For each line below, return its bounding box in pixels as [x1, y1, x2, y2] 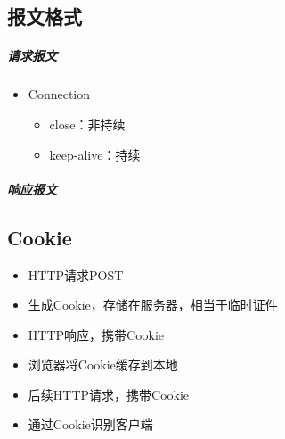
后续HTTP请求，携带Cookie [28, 385, 190, 403]
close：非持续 [49, 114, 126, 133]
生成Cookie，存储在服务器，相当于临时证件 [28, 295, 278, 314]
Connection [28, 85, 91, 104]
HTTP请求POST [28, 265, 124, 284]
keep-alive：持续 [49, 145, 141, 163]
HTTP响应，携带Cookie [28, 325, 165, 344]
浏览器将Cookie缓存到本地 [28, 355, 178, 374]
